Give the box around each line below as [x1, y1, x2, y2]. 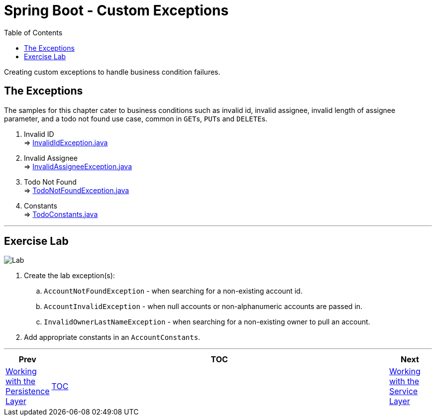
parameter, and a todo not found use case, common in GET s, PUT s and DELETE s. [4, 114, 268, 123]
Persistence [5, 386, 50, 397]
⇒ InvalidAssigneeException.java [24, 162, 132, 171]
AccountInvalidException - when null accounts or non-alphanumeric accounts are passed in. [44, 302, 363, 311]
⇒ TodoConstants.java [24, 210, 98, 218]
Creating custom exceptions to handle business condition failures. [4, 67, 220, 76]
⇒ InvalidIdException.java [24, 138, 108, 147]
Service [389, 386, 418, 397]
